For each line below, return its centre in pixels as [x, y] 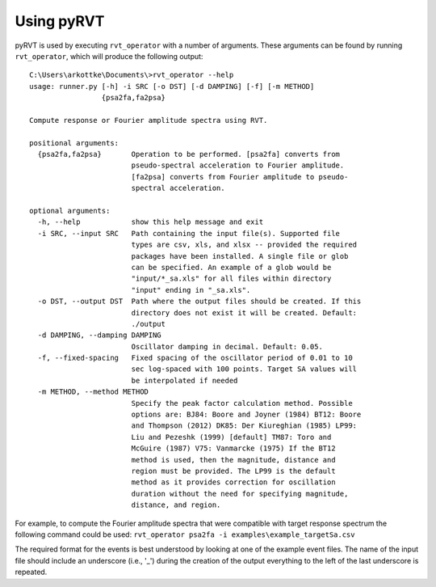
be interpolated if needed [184, 380]
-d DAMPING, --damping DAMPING [99, 335]
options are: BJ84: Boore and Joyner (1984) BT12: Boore [246, 415]
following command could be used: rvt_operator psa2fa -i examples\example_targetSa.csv [185, 534]
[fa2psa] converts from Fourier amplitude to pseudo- [240, 177]
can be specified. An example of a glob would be [231, 267]
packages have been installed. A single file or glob [240, 256]
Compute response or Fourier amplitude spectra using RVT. [149, 120]
